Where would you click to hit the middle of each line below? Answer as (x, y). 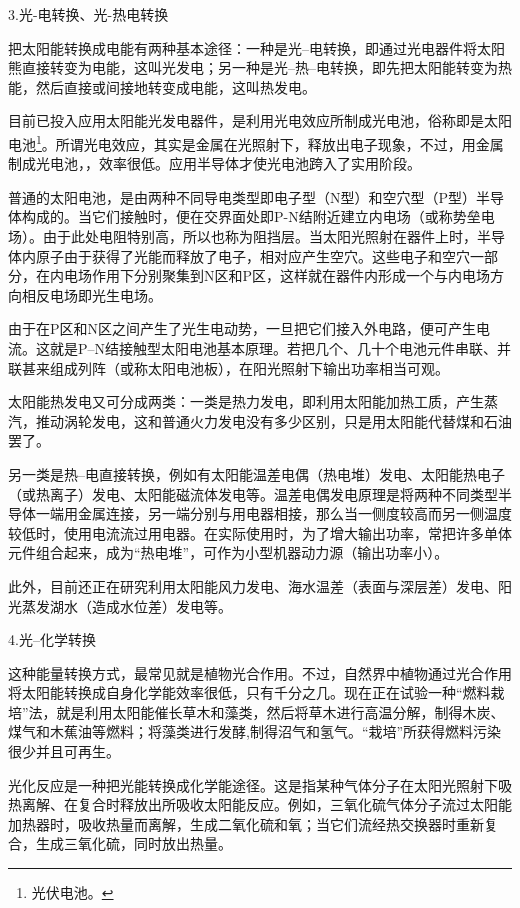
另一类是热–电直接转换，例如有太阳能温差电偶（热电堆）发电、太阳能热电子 (256, 473)
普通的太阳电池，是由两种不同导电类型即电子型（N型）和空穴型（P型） (242, 196)
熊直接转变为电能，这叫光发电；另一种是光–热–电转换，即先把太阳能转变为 (253, 67)
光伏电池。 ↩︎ (72, 892)
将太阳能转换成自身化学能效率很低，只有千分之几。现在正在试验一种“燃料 (249, 692)
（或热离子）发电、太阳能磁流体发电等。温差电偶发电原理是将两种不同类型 (253, 493)
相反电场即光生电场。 (91, 294)
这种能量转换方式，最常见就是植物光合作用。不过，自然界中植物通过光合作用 (260, 672)
